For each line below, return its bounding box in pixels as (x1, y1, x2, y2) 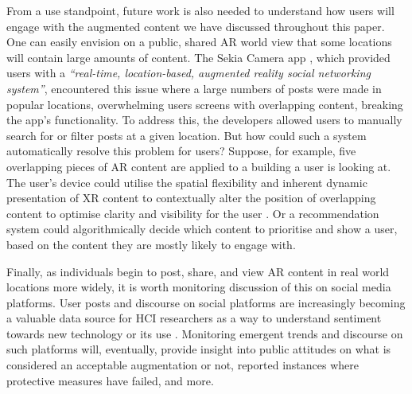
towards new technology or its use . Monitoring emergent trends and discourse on (6, 325, 403, 341)
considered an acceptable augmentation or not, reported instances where (6, 357, 359, 373)
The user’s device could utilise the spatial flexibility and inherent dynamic (6, 174, 367, 190)
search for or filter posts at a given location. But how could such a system (6, 127, 367, 143)
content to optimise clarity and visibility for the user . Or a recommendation (6, 205, 379, 221)
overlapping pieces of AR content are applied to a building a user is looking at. (6, 158, 391, 174)
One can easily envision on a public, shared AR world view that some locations (6, 33, 392, 50)
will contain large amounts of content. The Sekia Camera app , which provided (6, 49, 391, 65)
